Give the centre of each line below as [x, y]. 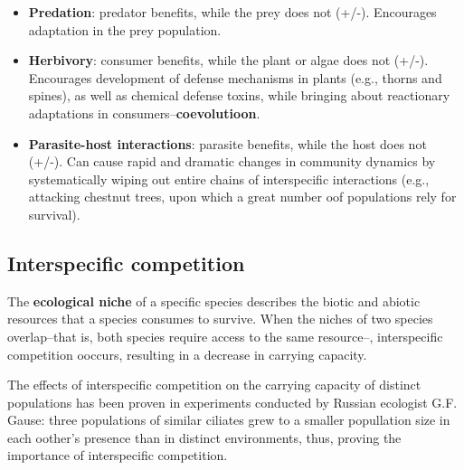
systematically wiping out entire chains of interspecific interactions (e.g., [229, 179]
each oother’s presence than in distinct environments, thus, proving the [204, 437]
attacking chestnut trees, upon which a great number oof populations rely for [242, 197]
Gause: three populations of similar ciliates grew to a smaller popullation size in [229, 420]
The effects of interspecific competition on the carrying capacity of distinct [214, 385]
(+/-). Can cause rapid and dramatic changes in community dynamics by [232, 161]
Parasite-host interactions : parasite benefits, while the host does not [227, 143]
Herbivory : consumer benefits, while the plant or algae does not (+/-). [228, 60]
